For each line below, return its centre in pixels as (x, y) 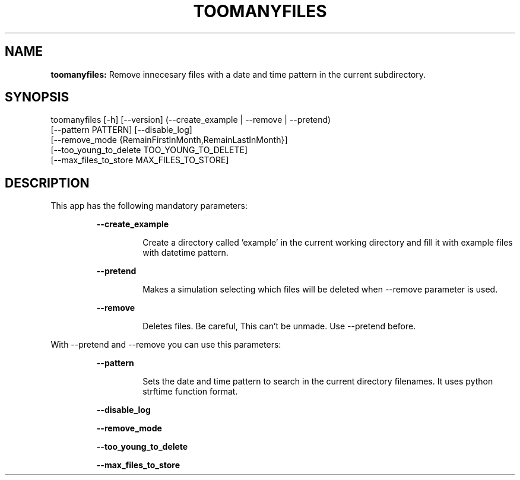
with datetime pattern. (186, 253)
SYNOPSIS (37, 97)
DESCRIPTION (47, 183)
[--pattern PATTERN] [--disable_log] (121, 130)
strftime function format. (190, 392)
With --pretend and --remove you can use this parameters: (166, 345)
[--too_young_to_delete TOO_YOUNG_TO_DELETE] (149, 150)
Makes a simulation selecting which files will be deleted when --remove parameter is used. (320, 290)
